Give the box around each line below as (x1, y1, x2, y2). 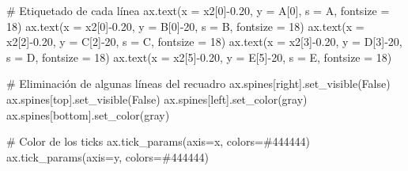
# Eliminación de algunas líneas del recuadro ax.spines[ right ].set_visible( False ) (6, 75, 391, 92)
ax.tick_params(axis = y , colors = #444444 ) (6, 148, 209, 165)
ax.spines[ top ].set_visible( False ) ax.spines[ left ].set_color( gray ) (6, 90, 308, 107)
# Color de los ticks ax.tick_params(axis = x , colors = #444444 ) (6, 133, 311, 150)
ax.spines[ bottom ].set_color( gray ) (6, 106, 170, 123)
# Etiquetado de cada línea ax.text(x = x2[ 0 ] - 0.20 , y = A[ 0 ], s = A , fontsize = (6, 2, 390, 18)
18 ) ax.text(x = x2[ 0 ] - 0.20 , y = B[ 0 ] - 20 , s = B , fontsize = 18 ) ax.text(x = (6, 17, 365, 34)
